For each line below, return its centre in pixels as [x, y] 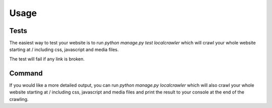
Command [26, 73]
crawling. [19, 99]
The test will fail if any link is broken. [47, 59]
